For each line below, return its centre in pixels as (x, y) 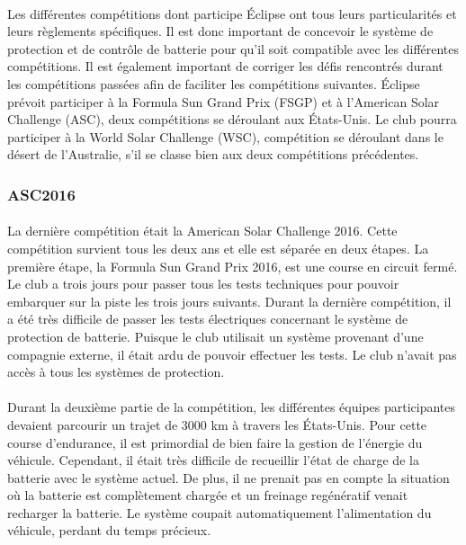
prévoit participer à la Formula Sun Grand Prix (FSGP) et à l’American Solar (224, 101)
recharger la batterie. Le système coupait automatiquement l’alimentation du (220, 512)
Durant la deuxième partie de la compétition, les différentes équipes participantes (232, 407)
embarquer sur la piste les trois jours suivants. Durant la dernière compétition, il (229, 301)
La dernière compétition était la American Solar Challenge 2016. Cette (202, 231)
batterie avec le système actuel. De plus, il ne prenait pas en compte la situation (229, 477)
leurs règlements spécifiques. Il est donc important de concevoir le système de (220, 31)
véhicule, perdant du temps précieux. (109, 530)
